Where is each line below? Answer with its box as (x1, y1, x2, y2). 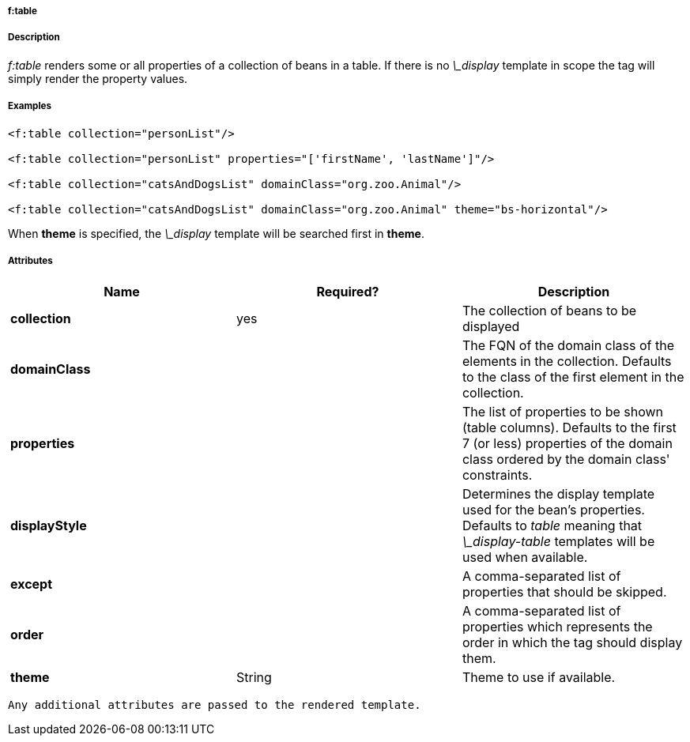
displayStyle (10, 518, 87, 534)
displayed (462, 318, 520, 335)
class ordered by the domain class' (462, 451, 670, 468)
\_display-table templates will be (462, 533, 655, 550)
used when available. (462, 549, 588, 566)
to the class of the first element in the (462, 369, 684, 386)
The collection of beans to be (462, 303, 637, 319)
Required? (316, 284, 379, 300)
